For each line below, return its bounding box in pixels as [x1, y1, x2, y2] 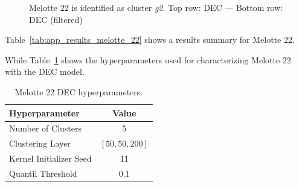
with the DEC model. [5, 65, 85, 78]
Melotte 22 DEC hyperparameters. [14, 85, 143, 98]
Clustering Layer [9, 137, 71, 150]
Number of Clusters [9, 122, 82, 135]
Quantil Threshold [9, 166, 77, 179]
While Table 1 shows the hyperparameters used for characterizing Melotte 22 [5, 53, 291, 66]
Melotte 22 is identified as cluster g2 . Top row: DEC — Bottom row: [29, 1, 283, 13]
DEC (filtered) [29, 13, 83, 25]
